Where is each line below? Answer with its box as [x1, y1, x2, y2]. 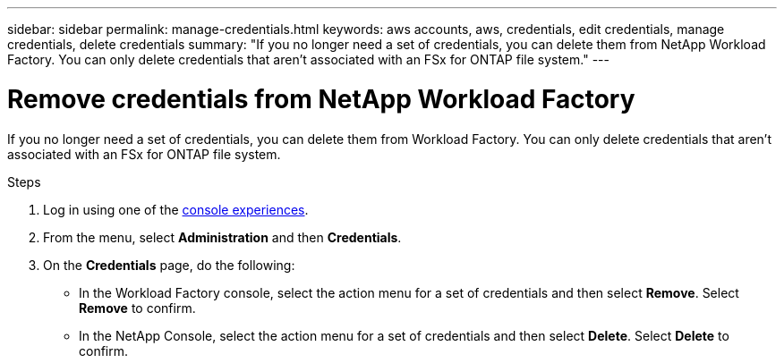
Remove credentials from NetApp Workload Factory [7, 83, 635, 114]
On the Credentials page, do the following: [43, 257, 295, 273]
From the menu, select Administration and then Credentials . [43, 229, 402, 245]
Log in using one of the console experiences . [43, 201, 309, 217]
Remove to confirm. [79, 300, 196, 316]
